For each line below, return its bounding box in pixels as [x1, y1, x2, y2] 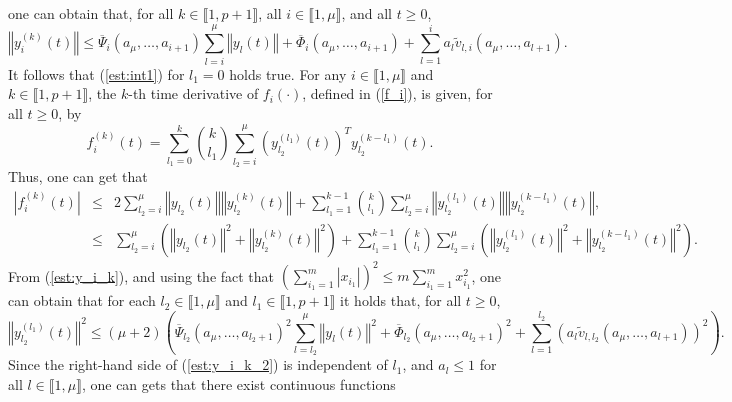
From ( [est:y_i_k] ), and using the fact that [8, 265, 275, 286]
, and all [341, 3, 393, 23]
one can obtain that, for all [8, 3, 174, 23]
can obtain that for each [8, 290, 156, 311]
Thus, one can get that [8, 166, 148, 187]
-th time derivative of [128, 83, 259, 104]
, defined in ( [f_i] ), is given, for [302, 83, 493, 104]
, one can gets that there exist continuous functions [81, 373, 396, 394]
